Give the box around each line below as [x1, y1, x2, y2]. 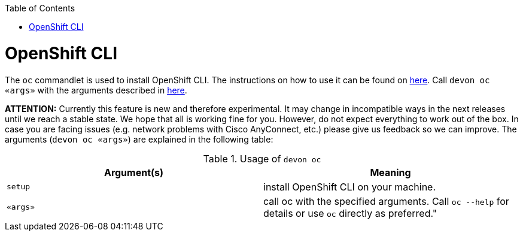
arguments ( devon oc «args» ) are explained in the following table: [5, 134, 273, 144]
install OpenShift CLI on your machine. [263, 180, 436, 193]
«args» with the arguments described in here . [5, 84, 187, 95]
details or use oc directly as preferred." [263, 207, 437, 219]
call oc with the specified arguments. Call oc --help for [263, 195, 509, 207]
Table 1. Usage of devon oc [203, 152, 321, 165]
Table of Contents [5, 3, 75, 13]
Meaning [370, 166, 411, 178]
